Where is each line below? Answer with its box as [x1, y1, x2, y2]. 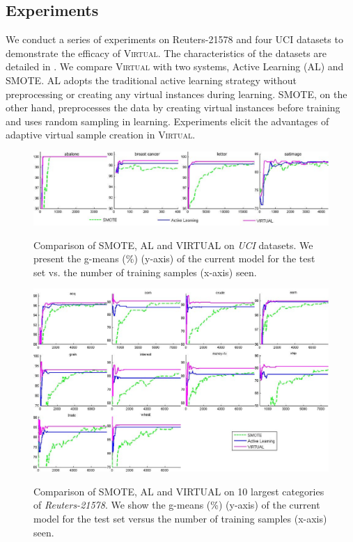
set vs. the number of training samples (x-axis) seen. [33, 264, 257, 279]
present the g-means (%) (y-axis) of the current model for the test [33, 251, 315, 266]
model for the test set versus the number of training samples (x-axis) [33, 511, 327, 526]
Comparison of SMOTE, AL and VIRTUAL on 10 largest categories [33, 484, 324, 498]
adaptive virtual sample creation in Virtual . [6, 127, 196, 142]
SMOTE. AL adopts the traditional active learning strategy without [6, 72, 297, 87]
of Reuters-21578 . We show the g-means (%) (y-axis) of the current [33, 497, 320, 512]
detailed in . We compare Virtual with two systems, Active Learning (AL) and [6, 59, 344, 74]
